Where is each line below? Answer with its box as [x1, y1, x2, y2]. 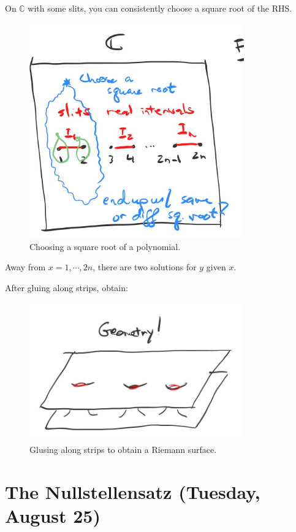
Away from [5, 260, 46, 273]
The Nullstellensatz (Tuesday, [5, 479, 260, 504]
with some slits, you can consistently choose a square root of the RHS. [28, 2, 292, 14]
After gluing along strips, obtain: [5, 281, 128, 294]
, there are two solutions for [93, 260, 197, 273]
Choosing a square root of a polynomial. [29, 240, 181, 253]
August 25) [5, 503, 101, 528]
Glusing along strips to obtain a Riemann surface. [29, 443, 217, 455]
